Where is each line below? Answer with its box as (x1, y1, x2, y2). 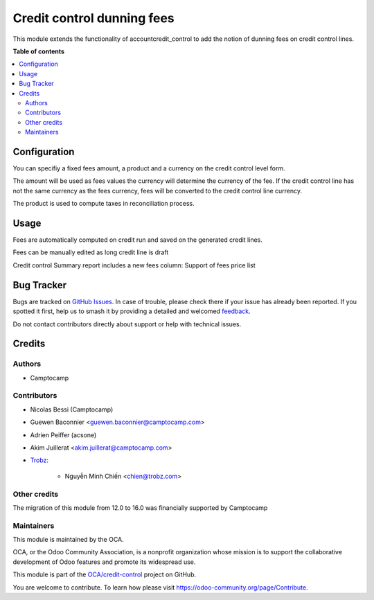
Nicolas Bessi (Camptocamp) (30, 405, 114, 414)
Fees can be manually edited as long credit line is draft (12, 248, 169, 256)
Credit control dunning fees (12, 10, 175, 26)
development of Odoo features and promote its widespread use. (12, 558, 196, 566)
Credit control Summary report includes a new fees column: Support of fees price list (12, 261, 256, 270)
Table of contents (12, 47, 65, 55)
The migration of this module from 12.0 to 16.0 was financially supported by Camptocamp (12, 503, 268, 512)
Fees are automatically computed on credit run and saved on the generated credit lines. (12, 236, 263, 244)
